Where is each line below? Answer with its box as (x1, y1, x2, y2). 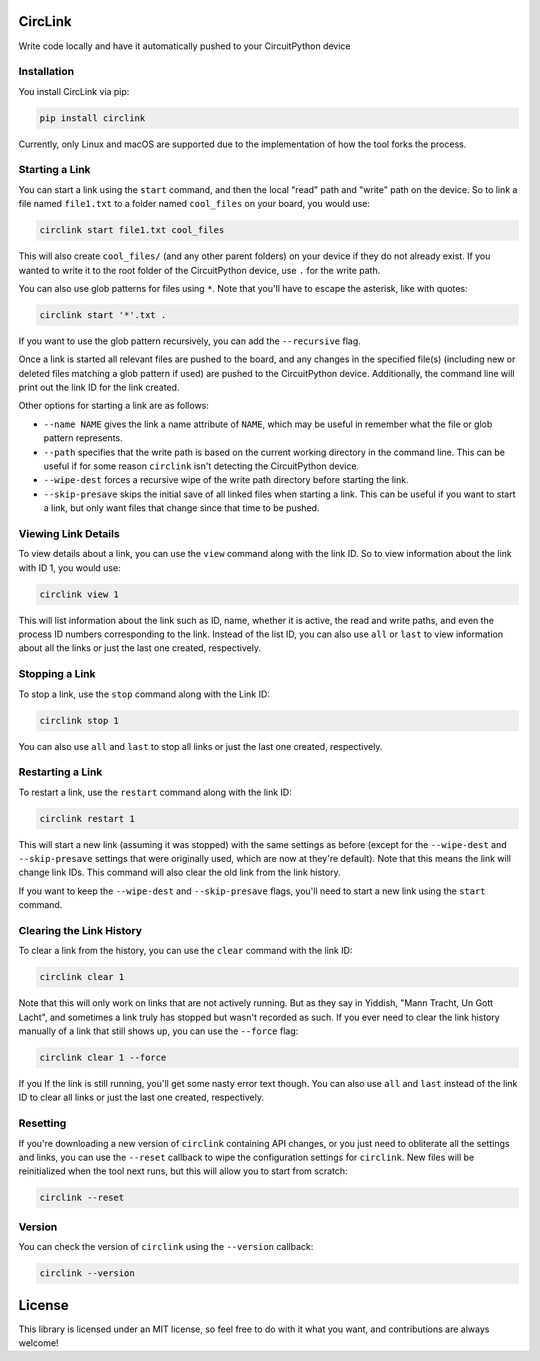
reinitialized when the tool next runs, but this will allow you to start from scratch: (18, 1165, 349, 1177)
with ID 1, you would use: (18, 561, 121, 574)
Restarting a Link (18, 765, 103, 779)
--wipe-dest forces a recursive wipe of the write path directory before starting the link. (43, 474, 409, 486)
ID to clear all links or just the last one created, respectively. (18, 1091, 265, 1104)
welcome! (18, 1337, 59, 1349)
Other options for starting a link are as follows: (18, 400, 210, 412)
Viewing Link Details (18, 526, 120, 540)
